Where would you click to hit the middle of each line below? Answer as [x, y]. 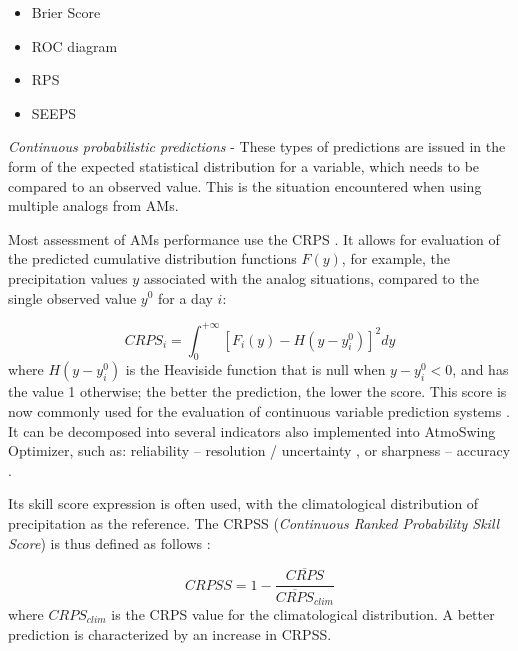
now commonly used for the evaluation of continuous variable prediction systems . [259, 411]
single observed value [72, 297]
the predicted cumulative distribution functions [152, 258]
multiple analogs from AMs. [93, 205]
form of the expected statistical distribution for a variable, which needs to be [244, 165]
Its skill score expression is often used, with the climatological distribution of [243, 503]
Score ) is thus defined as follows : [109, 542]
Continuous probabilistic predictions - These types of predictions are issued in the [257, 146]
